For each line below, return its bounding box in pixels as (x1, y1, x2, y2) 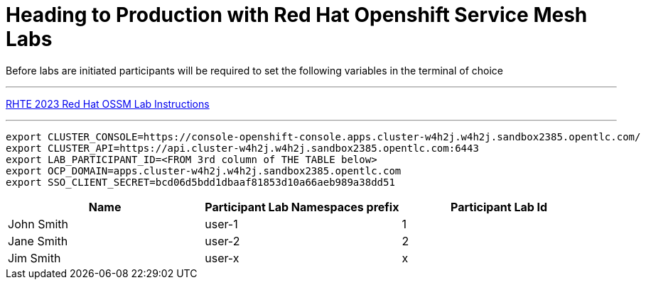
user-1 (205, 216, 238, 231)
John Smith (8, 216, 68, 231)
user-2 (205, 233, 240, 248)
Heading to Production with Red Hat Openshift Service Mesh (6, 3, 588, 27)
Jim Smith (8, 250, 61, 265)
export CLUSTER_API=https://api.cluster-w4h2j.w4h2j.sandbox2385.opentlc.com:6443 (6, 142, 479, 154)
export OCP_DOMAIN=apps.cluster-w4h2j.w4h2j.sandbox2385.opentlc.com (6, 164, 402, 177)
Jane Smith (8, 233, 68, 248)
